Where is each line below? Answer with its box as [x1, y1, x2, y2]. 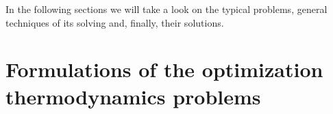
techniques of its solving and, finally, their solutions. [5, 15, 224, 29]
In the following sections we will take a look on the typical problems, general [5, 2, 328, 16]
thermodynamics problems [5, 82, 261, 110]
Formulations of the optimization [5, 55, 323, 83]
